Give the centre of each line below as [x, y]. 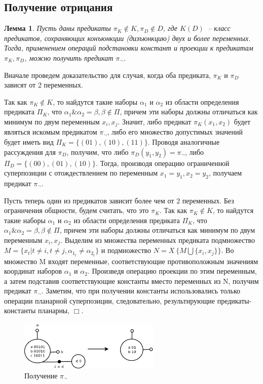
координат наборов [33, 271]
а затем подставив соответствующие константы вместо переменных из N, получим [131, 281]
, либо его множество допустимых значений [175, 132]
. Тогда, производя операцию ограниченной [163, 163]
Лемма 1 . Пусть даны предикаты [58, 28]
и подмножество [126, 250]
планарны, [54, 310]
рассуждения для [30, 152]
